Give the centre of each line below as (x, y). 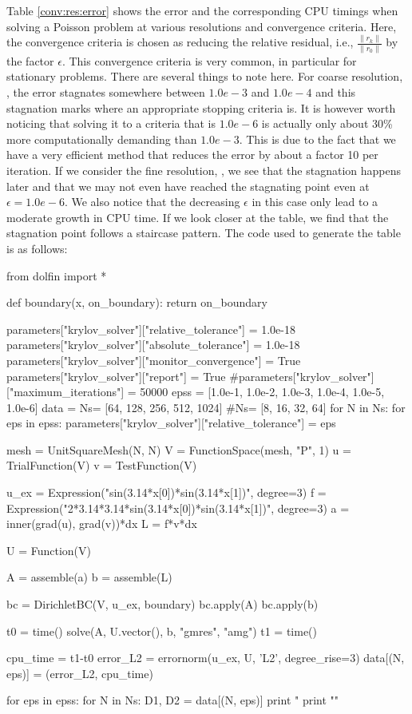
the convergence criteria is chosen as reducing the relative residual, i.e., (180, 42)
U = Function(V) (49, 550)
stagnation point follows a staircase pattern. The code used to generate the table (204, 233)
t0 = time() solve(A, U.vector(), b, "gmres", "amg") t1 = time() (162, 631)
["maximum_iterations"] (65, 392)
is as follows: (37, 248)
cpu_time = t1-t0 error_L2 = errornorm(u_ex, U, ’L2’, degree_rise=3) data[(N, (206, 658)
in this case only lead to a (315, 202)
